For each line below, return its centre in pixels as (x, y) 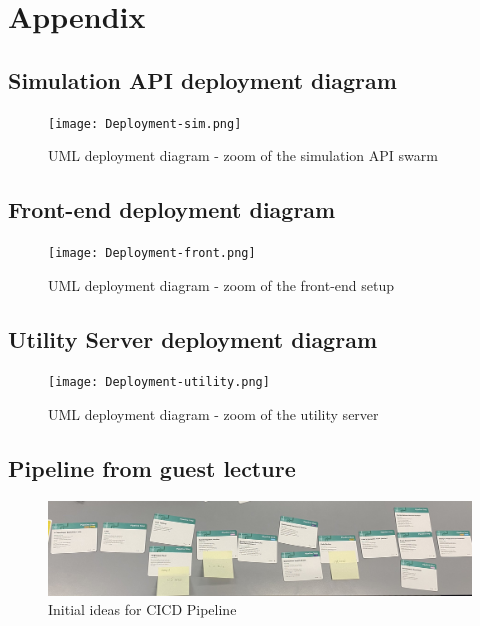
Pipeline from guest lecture (152, 468)
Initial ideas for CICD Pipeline (142, 609)
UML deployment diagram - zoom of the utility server (213, 414)
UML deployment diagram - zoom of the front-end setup (221, 284)
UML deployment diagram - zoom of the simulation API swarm (243, 155)
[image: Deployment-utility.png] (159, 382)
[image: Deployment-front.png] (152, 253)
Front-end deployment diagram (172, 209)
